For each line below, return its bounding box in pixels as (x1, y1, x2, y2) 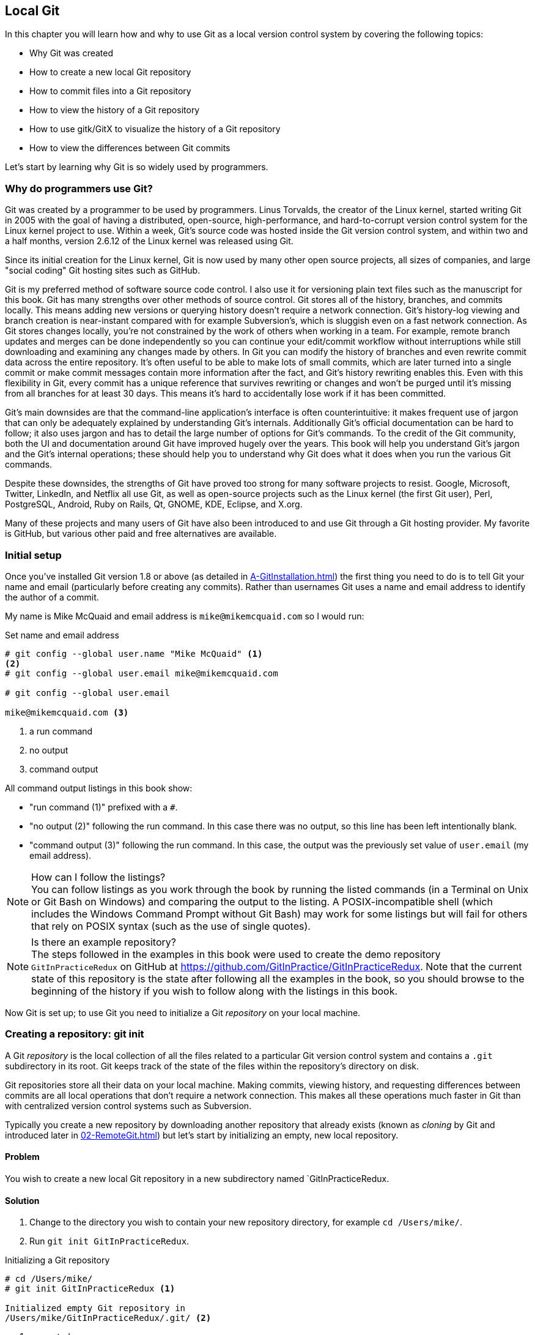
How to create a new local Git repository (29, 67, 191, 78)
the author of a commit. (5, 591, 99, 602)
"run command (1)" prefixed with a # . (29, 801, 178, 812)
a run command (29, 725, 93, 736)
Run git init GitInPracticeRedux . (29, 1236, 190, 1247)
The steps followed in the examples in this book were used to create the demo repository (31, 948, 441, 960)
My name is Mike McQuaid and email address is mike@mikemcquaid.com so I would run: (5, 610, 364, 621)
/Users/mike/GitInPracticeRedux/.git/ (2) (5, 1313, 212, 1323)
